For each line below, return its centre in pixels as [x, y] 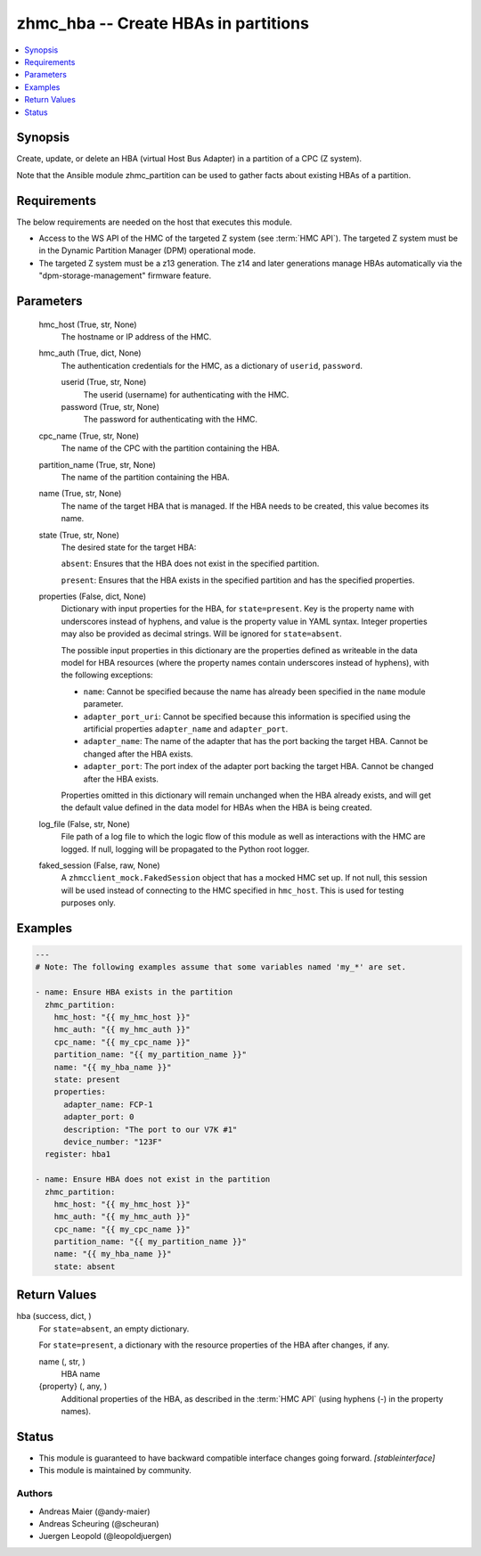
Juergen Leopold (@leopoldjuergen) [106, 1536]
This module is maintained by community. [115, 1470]
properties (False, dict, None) [93, 596]
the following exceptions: [107, 675]
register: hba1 [78, 1155]
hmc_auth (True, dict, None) [90, 353]
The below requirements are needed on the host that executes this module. [155, 222]
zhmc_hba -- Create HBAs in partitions [163, 23]
